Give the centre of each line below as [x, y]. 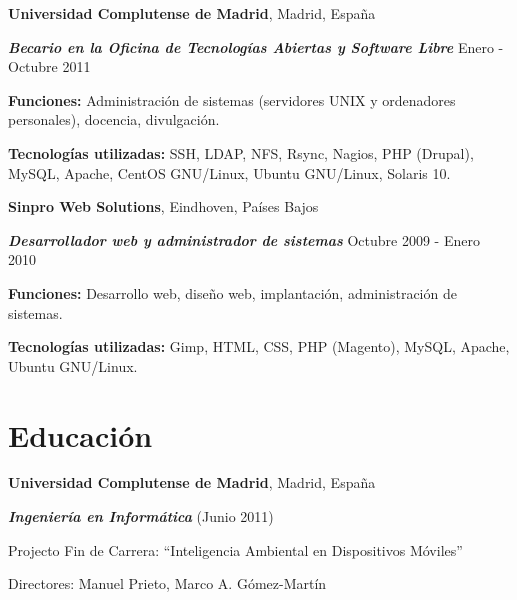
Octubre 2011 [49, 66]
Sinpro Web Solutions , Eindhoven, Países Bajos [163, 206]
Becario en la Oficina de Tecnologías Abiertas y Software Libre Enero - [256, 46]
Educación [80, 434]
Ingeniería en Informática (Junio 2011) [141, 516]
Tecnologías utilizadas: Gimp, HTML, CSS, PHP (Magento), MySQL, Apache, [259, 346]
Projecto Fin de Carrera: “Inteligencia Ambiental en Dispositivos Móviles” [235, 549]
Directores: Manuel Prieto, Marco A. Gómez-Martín [167, 583]
